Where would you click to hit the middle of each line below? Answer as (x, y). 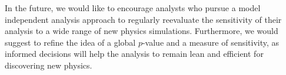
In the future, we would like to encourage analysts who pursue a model (133, 8)
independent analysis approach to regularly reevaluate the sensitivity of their (143, 19)
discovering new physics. (49, 65)
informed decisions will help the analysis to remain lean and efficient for (134, 54)
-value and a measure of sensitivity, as (211, 42)
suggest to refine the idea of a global (70, 42)
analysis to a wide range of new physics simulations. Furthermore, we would (142, 31)
